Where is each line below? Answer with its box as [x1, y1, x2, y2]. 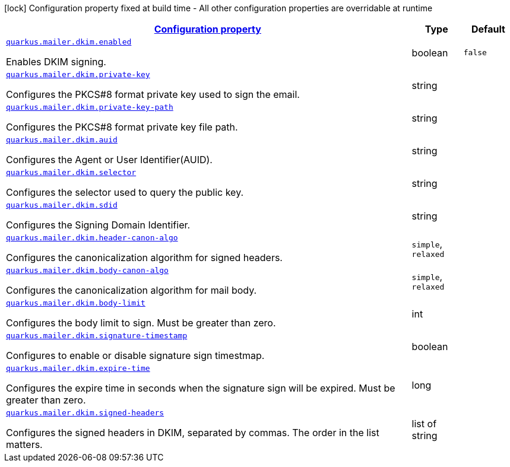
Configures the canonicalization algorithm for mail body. [6, 284, 257, 296]
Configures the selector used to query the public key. [6, 186, 244, 198]
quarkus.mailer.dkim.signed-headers [6, 408, 164, 417]
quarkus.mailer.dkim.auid [6, 135, 118, 144]
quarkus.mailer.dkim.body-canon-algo [6, 266, 169, 275]
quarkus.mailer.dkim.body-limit [6, 298, 145, 307]
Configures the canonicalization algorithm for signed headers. [6, 252, 283, 263]
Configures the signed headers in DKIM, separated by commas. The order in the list [6, 427, 379, 439]
